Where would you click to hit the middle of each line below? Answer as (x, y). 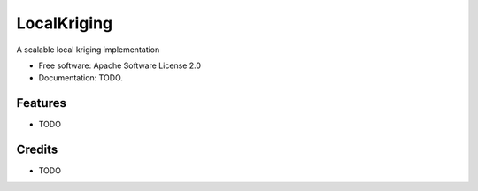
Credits (37, 150)
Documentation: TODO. (81, 78)
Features (41, 103)
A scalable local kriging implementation (88, 50)
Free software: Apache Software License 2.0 (120, 65)
